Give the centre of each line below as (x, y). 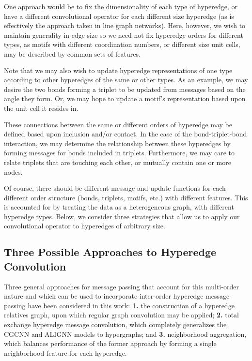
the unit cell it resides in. (41, 108)
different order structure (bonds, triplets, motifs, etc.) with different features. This (126, 197)
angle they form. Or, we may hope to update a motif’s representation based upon (125, 98)
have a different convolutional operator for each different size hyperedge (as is (119, 16)
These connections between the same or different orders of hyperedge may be (118, 124)
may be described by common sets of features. (72, 53)
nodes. (13, 172)
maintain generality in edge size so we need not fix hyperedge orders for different (124, 35)
